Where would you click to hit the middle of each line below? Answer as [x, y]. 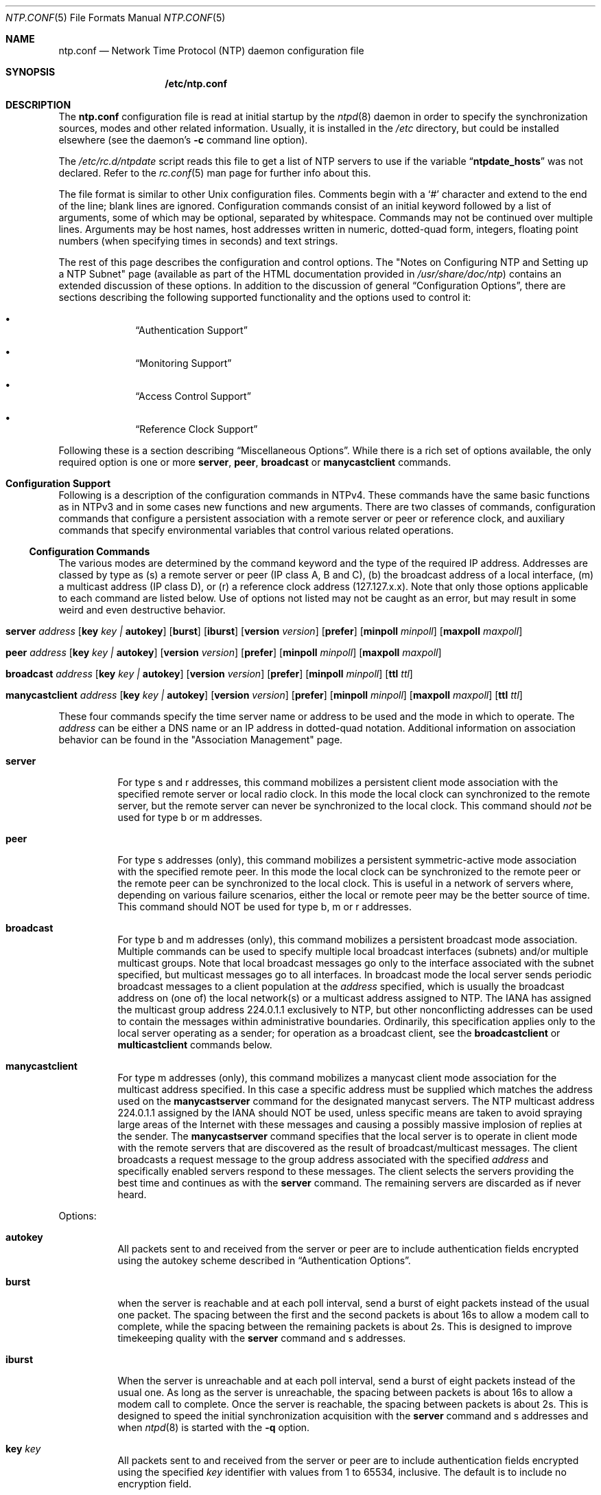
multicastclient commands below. [195, 1045]
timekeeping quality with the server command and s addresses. [262, 1338]
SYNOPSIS [31, 72]
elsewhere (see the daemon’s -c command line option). [183, 140]
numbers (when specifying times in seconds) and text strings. [198, 241]
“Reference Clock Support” [197, 429]
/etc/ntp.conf [196, 83]
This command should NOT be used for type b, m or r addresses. [264, 907]
